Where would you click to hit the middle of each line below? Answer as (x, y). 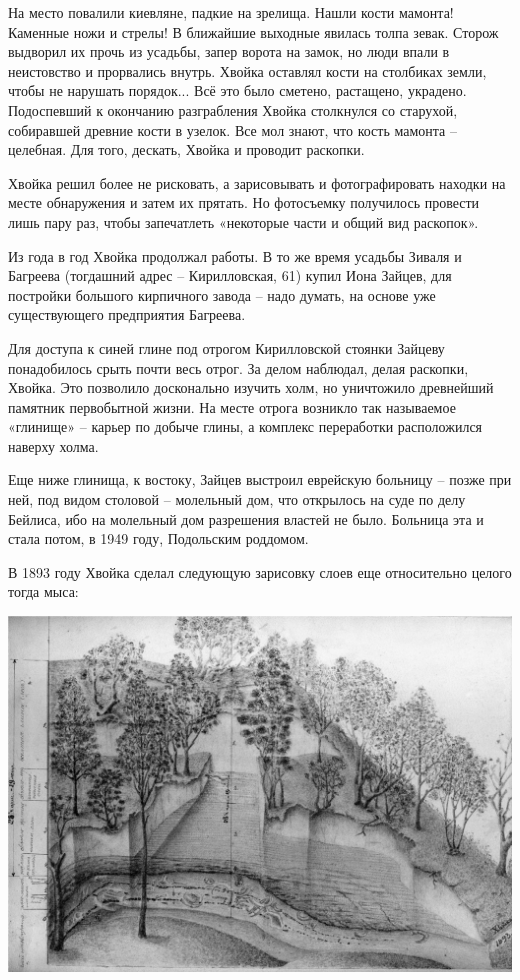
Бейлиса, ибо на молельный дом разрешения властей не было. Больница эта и (246, 518)
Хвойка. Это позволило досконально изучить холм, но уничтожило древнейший (251, 387)
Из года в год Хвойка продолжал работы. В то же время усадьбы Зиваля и (235, 255)
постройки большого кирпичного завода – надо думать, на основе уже (222, 294)
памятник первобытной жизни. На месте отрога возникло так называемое (232, 406)
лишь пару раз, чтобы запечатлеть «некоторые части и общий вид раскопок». (243, 221)
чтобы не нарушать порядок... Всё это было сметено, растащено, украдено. (237, 90)
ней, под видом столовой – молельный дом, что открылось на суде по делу (237, 499)
